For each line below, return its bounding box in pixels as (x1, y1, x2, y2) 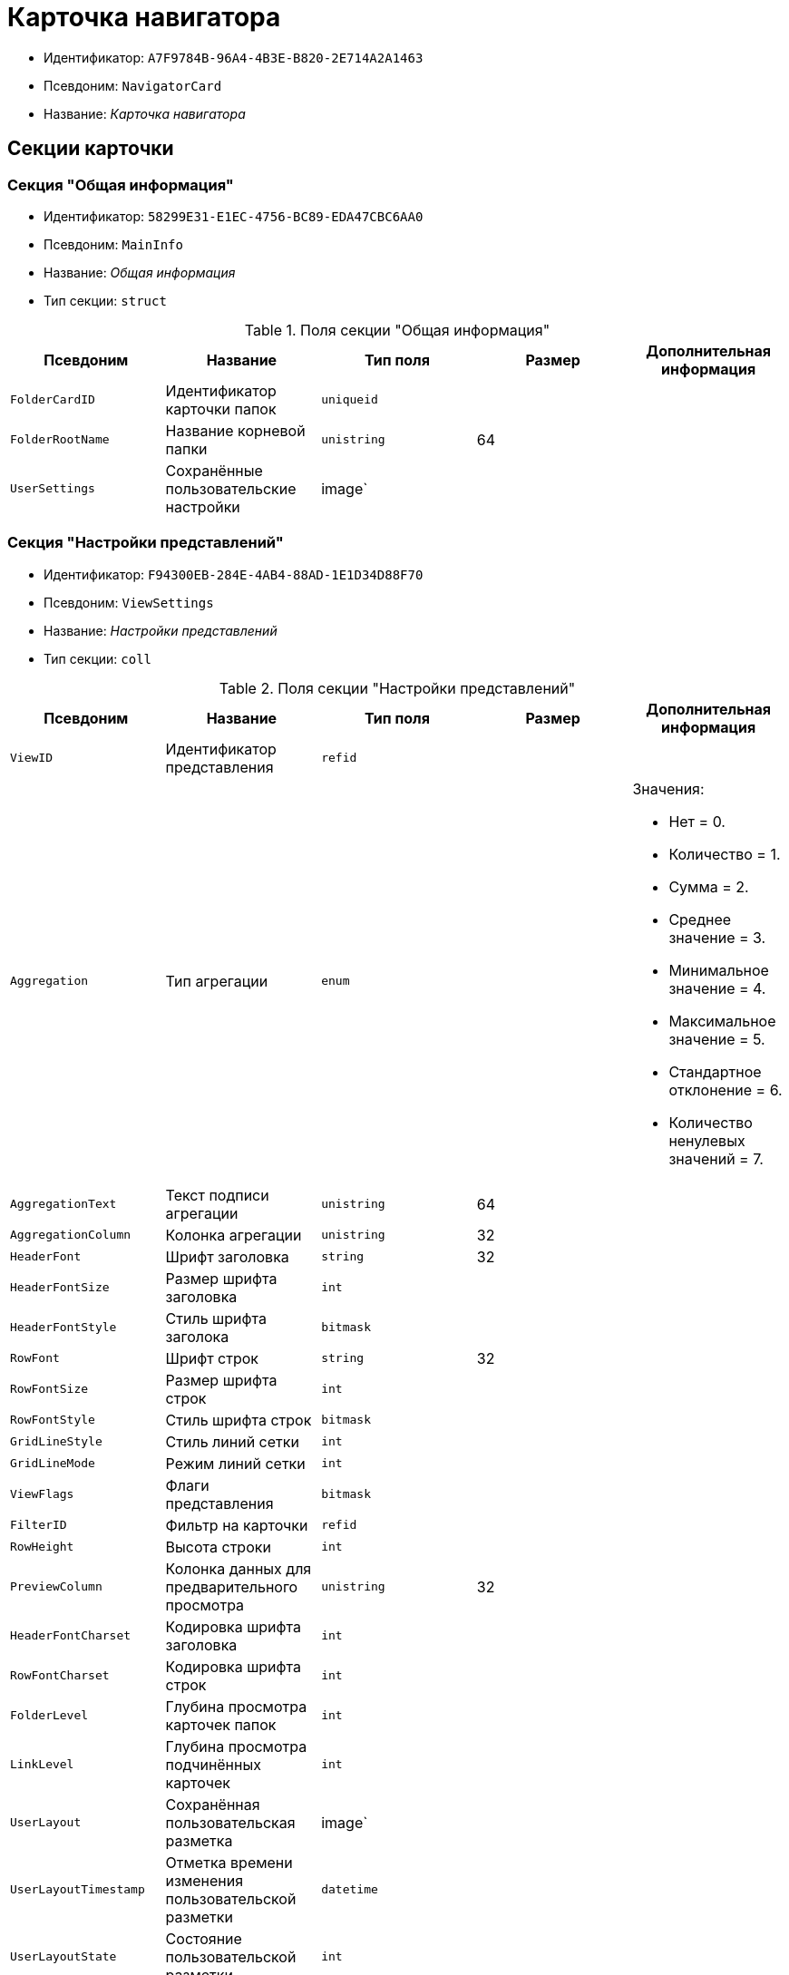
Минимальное (668, 960, 769, 979)
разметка (165, 1831, 233, 1850)
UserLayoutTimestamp (10, 1883, 145, 1897)
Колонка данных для (165, 1559, 312, 1578)
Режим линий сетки (165, 1454, 306, 1473)
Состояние (165, 1929, 242, 1948)
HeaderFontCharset (10, 1629, 131, 1643)
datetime (321, 1883, 378, 1897)
